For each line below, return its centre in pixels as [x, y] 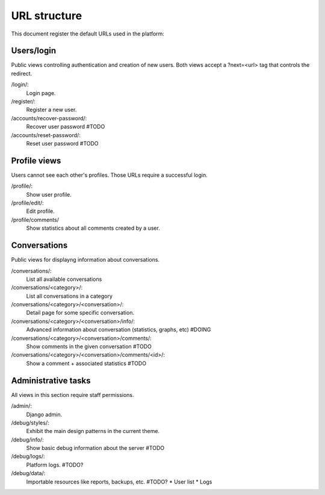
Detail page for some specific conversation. [80, 313]
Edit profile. [41, 211]
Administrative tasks [51, 380]
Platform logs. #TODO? [55, 465]
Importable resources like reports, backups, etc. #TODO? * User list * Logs [119, 482]
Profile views [36, 160]
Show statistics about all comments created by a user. [93, 228]
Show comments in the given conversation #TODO [89, 346]
